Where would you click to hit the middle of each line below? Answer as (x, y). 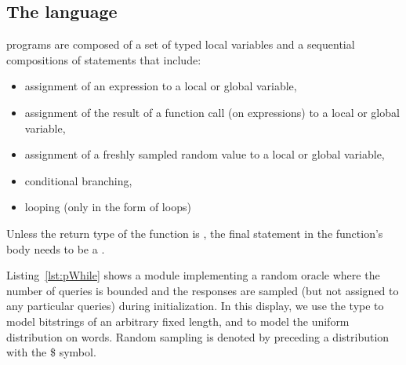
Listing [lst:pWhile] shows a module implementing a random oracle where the (193, 275)
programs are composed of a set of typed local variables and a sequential (181, 44)
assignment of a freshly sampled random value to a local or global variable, (205, 154)
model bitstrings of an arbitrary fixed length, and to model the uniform (178, 321)
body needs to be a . (56, 248)
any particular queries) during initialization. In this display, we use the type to (195, 306)
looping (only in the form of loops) (108, 207)
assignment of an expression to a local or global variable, (161, 86)
